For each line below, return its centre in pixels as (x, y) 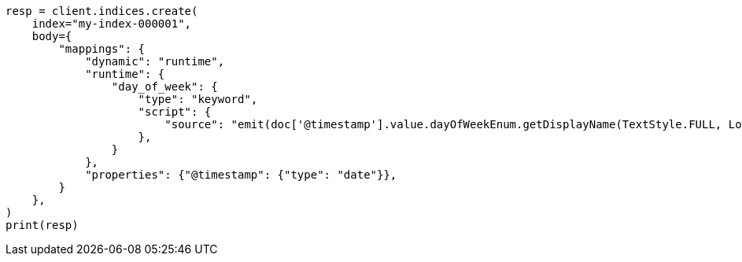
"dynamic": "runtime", (155, 61)
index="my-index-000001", (112, 24)
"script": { (175, 112)
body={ (52, 36)
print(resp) (42, 225)
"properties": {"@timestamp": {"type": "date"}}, (241, 175)
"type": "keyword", (198, 99)
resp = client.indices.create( (102, 11)
